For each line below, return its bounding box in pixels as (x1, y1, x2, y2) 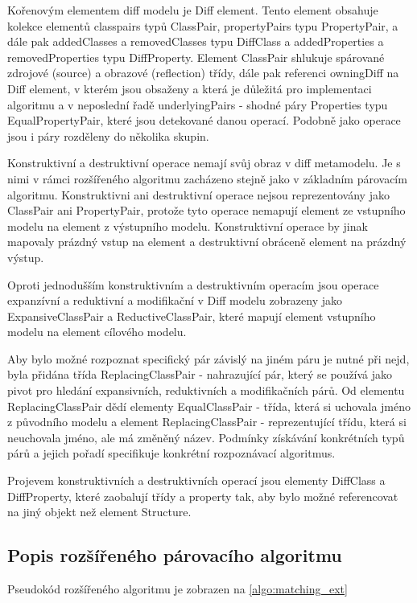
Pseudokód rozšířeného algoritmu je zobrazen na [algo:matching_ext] (7, 580, 348, 597)
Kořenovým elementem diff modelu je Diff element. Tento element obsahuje (7, 2, 378, 18)
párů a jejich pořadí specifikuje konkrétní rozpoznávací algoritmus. (7, 445, 336, 461)
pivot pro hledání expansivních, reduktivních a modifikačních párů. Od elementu (7, 382, 405, 399)
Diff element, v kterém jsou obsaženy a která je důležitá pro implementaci (7, 80, 372, 96)
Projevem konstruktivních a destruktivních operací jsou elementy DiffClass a (7, 472, 386, 489)
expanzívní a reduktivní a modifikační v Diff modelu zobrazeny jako (7, 292, 343, 309)
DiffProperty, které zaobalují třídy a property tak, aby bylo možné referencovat (7, 487, 398, 504)
